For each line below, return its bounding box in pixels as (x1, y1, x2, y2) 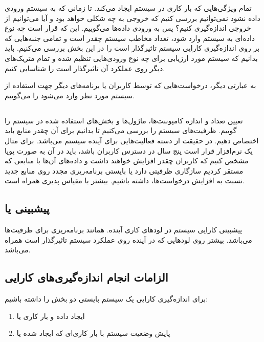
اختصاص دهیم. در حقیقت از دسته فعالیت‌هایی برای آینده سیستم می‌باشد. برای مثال (5, 135, 259, 145)
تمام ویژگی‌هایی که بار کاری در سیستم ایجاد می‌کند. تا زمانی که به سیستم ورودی (5, 3, 252, 13)
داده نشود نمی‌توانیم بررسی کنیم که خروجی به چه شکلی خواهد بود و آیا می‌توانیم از (5, 12, 260, 23)
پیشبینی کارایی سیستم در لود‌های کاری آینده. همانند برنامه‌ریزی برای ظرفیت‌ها (5, 224, 243, 235)
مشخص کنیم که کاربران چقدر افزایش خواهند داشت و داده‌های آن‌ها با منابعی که (5, 155, 249, 166)
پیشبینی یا (5, 200, 50, 216)
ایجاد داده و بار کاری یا (16, 310, 85, 321)
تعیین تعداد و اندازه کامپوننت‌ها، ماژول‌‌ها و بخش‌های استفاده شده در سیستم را (5, 115, 243, 125)
